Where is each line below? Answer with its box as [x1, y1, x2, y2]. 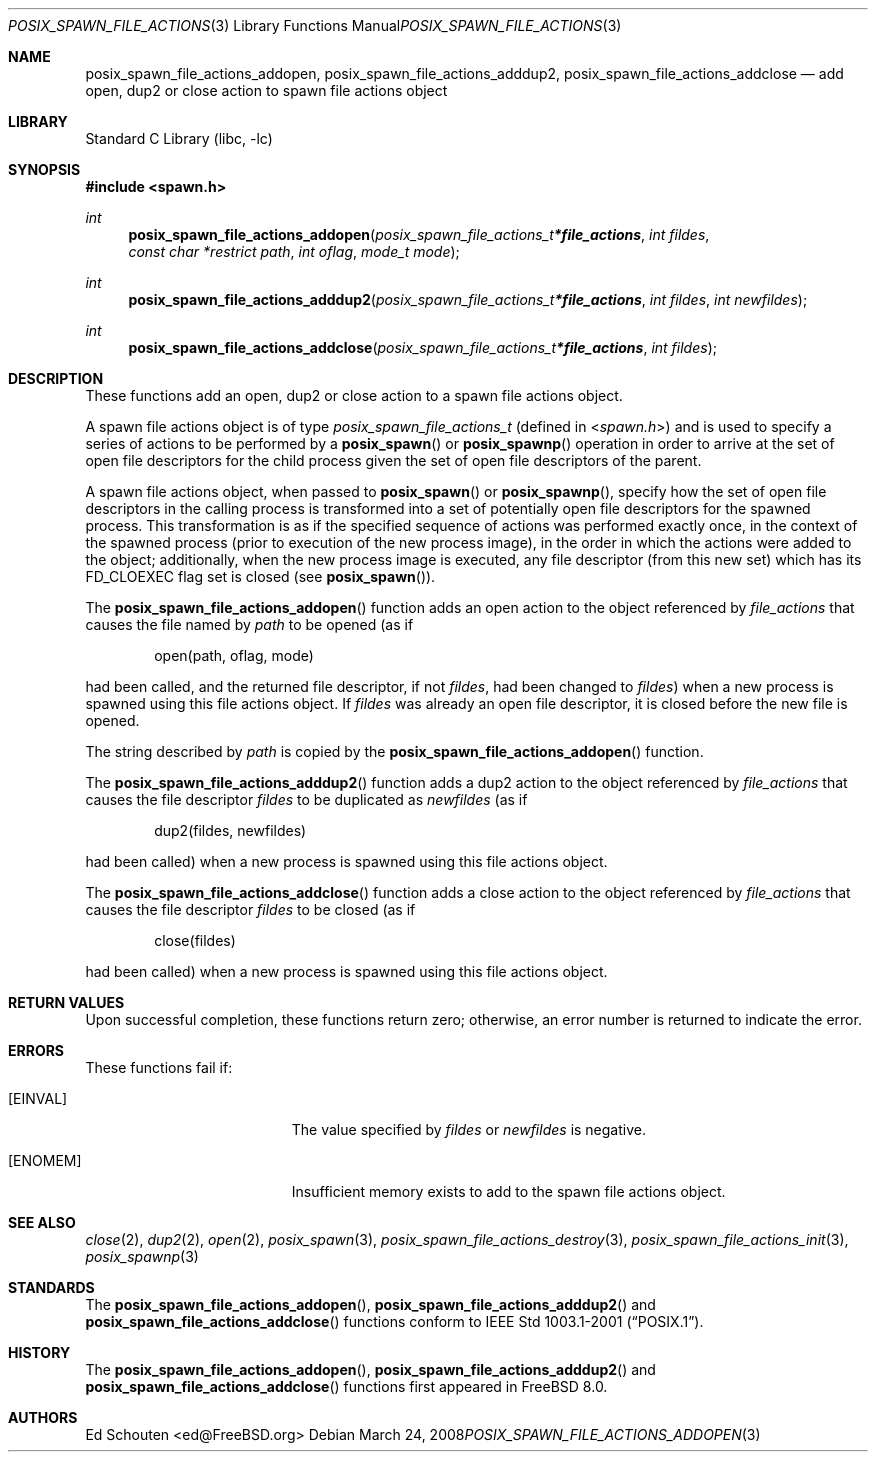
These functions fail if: [85, 1059, 233, 1076]
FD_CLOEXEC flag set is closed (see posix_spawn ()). [85, 568, 436, 585]
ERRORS [8, 1042, 65, 1059]
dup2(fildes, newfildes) [154, 822, 307, 839]
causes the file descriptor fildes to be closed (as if [85, 901, 416, 918]
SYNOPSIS [8, 161, 81, 178]
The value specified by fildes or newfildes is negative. [291, 1121, 646, 1138]
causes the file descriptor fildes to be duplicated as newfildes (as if [85, 791, 528, 808]
